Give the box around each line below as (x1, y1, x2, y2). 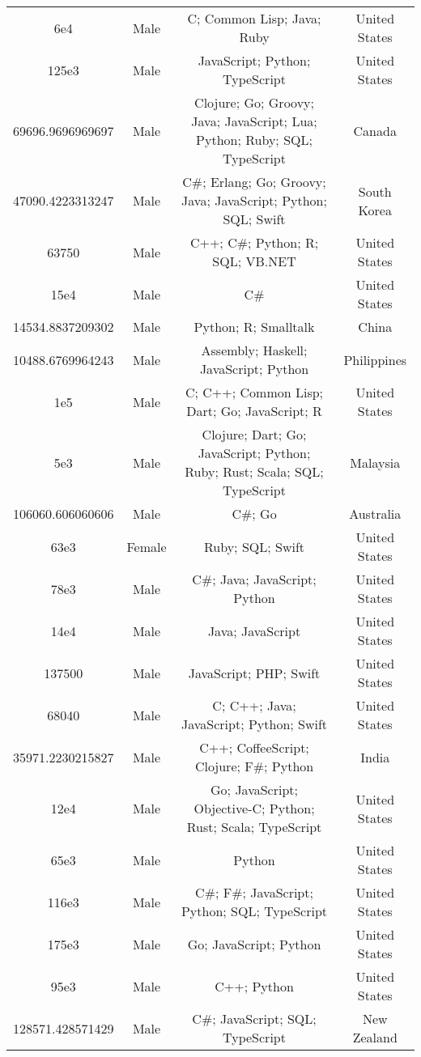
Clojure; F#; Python (194, 757, 314, 775)
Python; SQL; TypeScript (181, 902, 328, 920)
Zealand (352, 1028, 398, 1046)
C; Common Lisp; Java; (187, 9, 321, 28)
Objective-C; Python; (193, 799, 315, 817)
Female (126, 537, 167, 556)
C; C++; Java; (212, 696, 296, 715)
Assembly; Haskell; (201, 341, 308, 359)
